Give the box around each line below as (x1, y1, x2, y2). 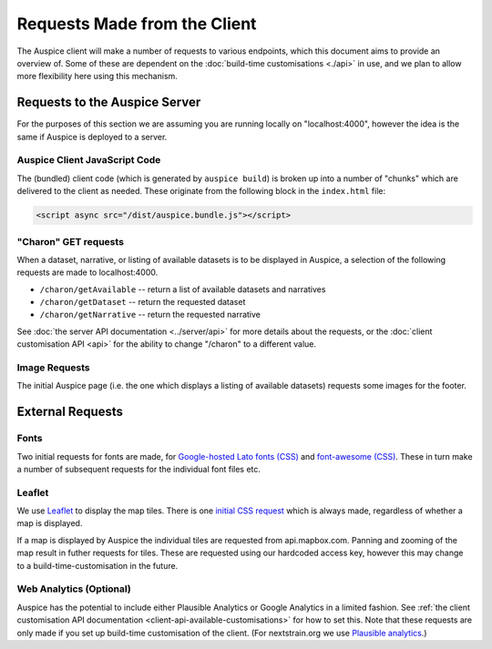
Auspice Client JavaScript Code (16, 154, 161, 167)
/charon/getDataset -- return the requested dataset (39, 297, 246, 308)
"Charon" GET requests (16, 235, 125, 248)
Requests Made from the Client (16, 14, 257, 34)
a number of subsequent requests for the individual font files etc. (16, 463, 261, 474)
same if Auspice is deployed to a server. (16, 131, 168, 142)
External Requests (16, 404, 123, 420)
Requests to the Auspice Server (16, 95, 201, 110)
